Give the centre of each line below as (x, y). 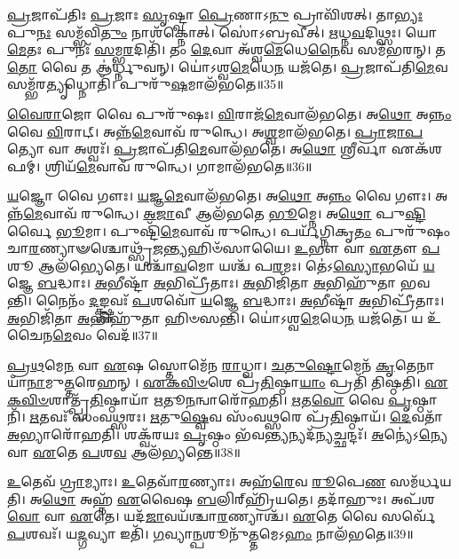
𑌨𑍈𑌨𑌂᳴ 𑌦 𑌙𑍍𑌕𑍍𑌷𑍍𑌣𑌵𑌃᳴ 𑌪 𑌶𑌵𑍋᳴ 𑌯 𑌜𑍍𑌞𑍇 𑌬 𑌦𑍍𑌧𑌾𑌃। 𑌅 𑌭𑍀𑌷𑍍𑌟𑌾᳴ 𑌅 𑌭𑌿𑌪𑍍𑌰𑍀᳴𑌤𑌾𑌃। (240, 299)
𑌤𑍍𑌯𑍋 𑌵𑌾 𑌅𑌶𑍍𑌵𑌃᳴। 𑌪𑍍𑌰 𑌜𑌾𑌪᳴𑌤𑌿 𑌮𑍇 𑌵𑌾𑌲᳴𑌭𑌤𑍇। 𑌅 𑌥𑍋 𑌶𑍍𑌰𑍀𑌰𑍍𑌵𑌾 (198, 149)
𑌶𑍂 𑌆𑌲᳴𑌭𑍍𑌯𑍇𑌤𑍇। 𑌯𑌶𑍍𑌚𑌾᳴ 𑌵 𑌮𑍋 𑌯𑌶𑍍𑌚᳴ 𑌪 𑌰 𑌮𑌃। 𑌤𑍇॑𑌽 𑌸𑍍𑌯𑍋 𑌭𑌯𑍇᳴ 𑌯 (221, 265)
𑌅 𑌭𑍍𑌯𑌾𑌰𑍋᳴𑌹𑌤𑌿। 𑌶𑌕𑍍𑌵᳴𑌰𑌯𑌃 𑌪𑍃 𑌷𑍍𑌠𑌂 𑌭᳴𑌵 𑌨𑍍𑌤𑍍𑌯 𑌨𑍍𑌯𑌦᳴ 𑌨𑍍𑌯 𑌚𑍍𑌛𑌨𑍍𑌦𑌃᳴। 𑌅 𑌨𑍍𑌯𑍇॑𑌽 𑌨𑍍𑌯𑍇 (228, 434)
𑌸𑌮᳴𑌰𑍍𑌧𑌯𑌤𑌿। (421, 481)
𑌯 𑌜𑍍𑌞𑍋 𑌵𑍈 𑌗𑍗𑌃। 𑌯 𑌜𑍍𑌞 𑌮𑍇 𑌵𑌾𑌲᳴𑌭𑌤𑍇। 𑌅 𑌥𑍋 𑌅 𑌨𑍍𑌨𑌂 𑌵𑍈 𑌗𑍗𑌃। (219, 196)
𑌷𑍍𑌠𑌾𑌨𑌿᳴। (425, 399)
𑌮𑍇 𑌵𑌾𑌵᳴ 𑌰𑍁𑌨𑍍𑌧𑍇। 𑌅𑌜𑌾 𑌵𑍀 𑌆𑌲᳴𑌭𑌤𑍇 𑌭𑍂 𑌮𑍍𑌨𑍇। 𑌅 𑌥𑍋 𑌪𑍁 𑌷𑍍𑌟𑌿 (225, 213)
